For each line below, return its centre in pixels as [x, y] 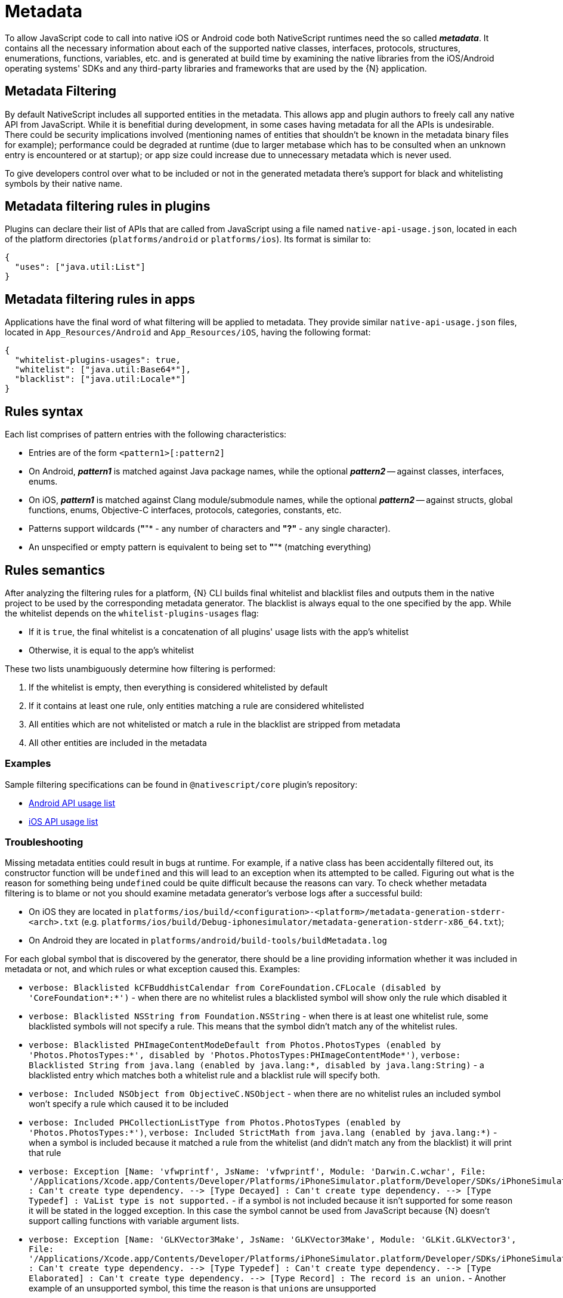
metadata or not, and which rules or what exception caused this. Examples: [152, 969]
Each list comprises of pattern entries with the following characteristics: [146, 434]
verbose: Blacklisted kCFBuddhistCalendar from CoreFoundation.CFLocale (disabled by [235, 988]
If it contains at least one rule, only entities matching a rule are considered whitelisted [197, 705]
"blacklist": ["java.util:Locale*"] [100, 379]
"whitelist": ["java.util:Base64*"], [103, 370]
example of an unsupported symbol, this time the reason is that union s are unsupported [202, 1288]
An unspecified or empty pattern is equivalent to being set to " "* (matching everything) [200, 547]
